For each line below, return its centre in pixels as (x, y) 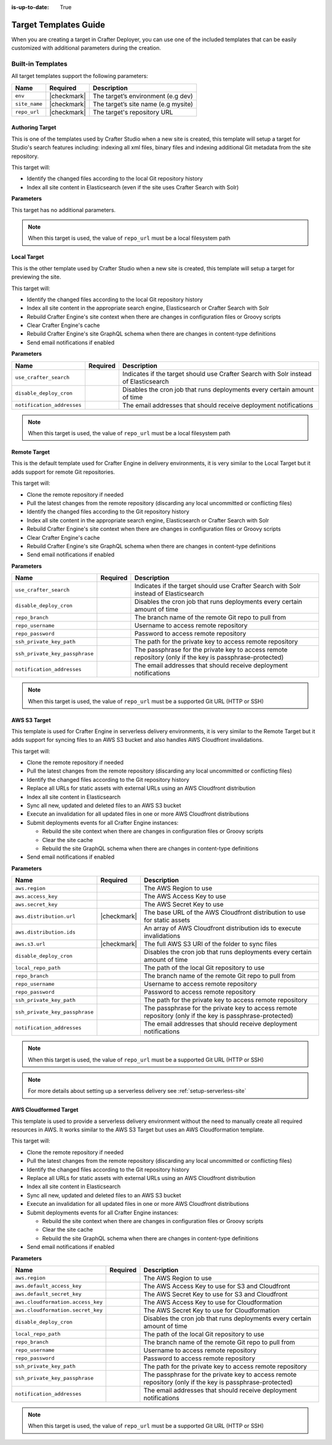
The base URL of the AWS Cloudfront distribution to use (225, 913)
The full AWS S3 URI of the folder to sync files (210, 944)
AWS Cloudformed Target (45, 1110)
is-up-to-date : (30, 7)
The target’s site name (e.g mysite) (143, 104)
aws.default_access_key (48, 1286)
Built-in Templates (39, 64)
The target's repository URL (133, 112)
